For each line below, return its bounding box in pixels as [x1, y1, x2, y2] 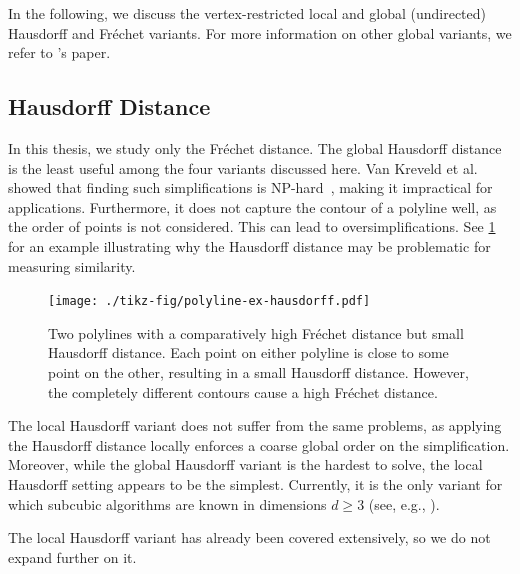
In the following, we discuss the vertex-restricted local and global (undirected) [8, 3, 487, 23]
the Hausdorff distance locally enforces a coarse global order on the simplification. [8, 434, 510, 455]
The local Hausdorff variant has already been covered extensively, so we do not [8, 527, 491, 548]
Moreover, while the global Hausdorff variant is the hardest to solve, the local [8, 454, 483, 475]
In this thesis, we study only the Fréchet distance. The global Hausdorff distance [8, 137, 502, 158]
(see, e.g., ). [368, 493, 440, 514]
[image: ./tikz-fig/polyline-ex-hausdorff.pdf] [48, 294, 371, 309]
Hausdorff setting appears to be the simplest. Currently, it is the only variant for [8, 473, 503, 494]
